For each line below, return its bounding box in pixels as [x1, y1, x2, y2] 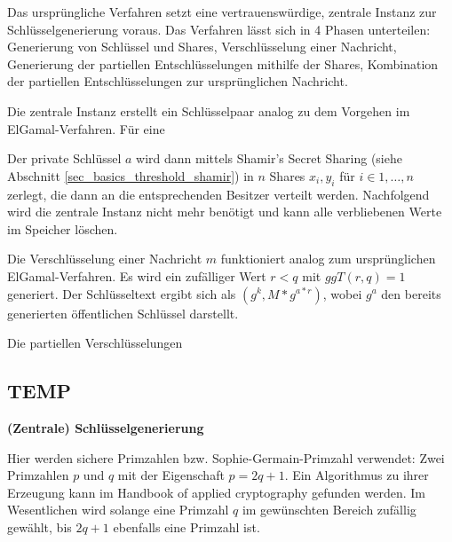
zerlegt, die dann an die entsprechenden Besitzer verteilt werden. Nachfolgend [7, 185, 430, 203]
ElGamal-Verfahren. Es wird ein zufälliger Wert [7, 266, 266, 285]
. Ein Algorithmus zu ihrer [284, 466, 429, 484]
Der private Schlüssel [7, 149, 122, 168]
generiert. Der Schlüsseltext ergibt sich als [7, 284, 236, 302]
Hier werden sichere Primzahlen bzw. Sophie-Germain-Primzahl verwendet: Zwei [7, 448, 445, 467]
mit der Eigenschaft [117, 466, 225, 484]
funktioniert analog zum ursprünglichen [220, 249, 436, 268]
